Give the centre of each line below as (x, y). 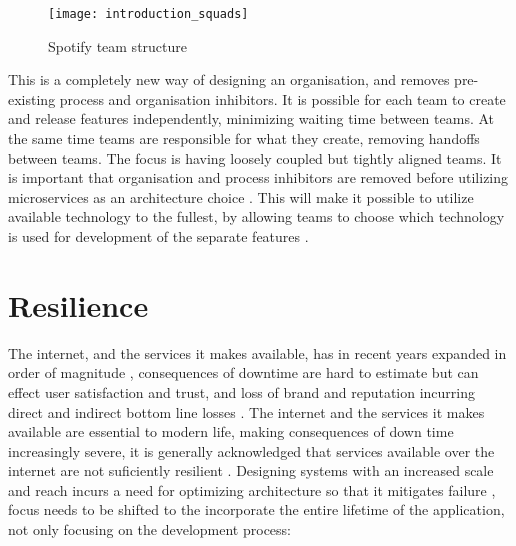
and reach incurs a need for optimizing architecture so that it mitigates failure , (252, 489)
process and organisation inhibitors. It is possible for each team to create (282, 98)
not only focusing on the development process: (149, 529)
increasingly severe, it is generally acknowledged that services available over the (251, 450)
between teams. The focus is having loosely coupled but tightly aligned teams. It (255, 157)
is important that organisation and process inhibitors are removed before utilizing (258, 177)
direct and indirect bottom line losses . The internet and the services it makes (246, 411)
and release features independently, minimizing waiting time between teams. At (251, 118)
